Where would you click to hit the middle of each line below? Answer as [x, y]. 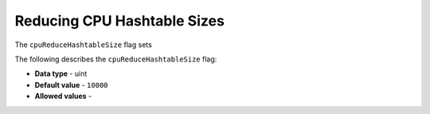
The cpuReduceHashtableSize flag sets [84, 45]
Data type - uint [61, 74]
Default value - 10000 [71, 85]
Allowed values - [63, 96]
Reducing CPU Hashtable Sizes [119, 21]
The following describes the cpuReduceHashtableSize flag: [116, 59]
